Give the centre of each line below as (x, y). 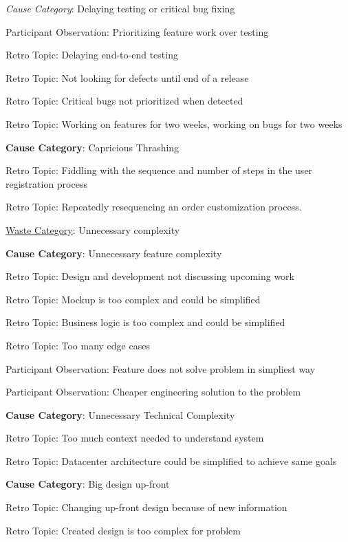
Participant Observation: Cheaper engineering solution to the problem (153, 392)
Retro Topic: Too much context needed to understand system (135, 438)
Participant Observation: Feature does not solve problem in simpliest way (161, 368)
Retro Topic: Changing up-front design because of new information (146, 507)
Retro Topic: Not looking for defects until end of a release (127, 77)
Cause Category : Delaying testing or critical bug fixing (120, 8)
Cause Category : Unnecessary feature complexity (114, 253)
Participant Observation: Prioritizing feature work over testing (137, 31)
